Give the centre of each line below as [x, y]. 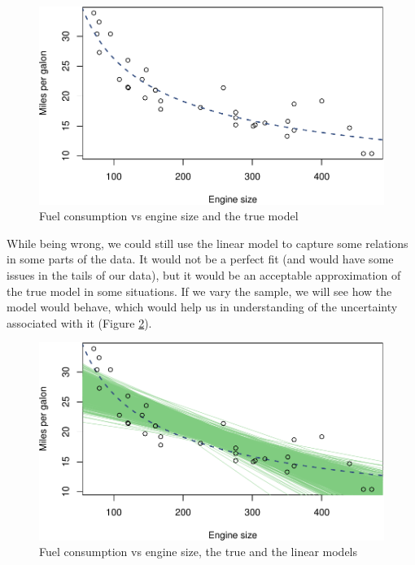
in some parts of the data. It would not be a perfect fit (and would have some [200, 259]
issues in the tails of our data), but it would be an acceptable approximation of [204, 274]
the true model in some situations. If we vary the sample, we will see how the [199, 291]
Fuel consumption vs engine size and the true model [169, 216]
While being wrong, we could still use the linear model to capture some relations [207, 243]
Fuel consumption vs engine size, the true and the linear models [199, 552]
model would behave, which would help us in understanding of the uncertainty [202, 307]
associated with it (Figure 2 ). [79, 322]
